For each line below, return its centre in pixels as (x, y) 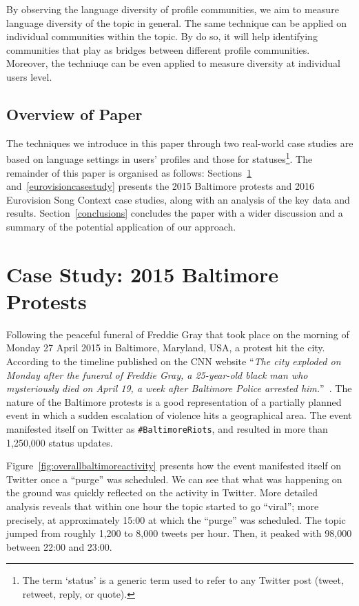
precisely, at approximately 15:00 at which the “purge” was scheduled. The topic (176, 519)
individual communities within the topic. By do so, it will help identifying (162, 36)
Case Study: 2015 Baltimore (142, 274)
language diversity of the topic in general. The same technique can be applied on (177, 22)
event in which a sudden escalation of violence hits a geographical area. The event (179, 415)
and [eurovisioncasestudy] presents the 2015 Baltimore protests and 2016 (160, 186)
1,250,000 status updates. (60, 442)
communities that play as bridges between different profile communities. (158, 49)
